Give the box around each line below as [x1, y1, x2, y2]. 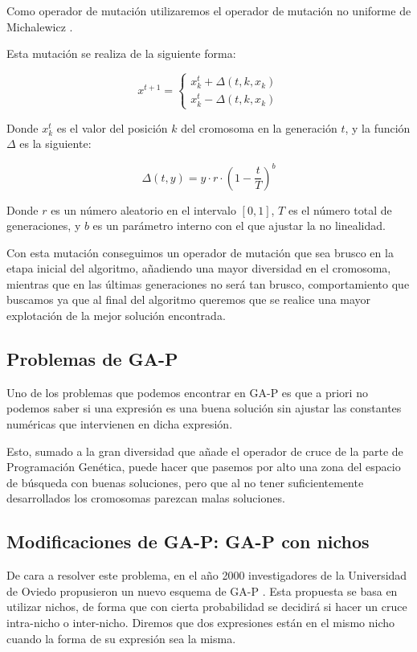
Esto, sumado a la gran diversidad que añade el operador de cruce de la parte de [6, 442, 403, 459]
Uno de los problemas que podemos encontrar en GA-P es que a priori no [6, 383, 368, 400]
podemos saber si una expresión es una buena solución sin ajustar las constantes [6, 400, 402, 416]
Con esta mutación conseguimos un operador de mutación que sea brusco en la [6, 244, 394, 260]
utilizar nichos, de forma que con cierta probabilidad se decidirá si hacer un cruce [6, 598, 407, 615]
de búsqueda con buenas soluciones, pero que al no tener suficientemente [6, 474, 364, 490]
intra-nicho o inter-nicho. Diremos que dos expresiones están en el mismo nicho [6, 614, 395, 630]
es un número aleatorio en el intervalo [51, 201, 236, 218]
